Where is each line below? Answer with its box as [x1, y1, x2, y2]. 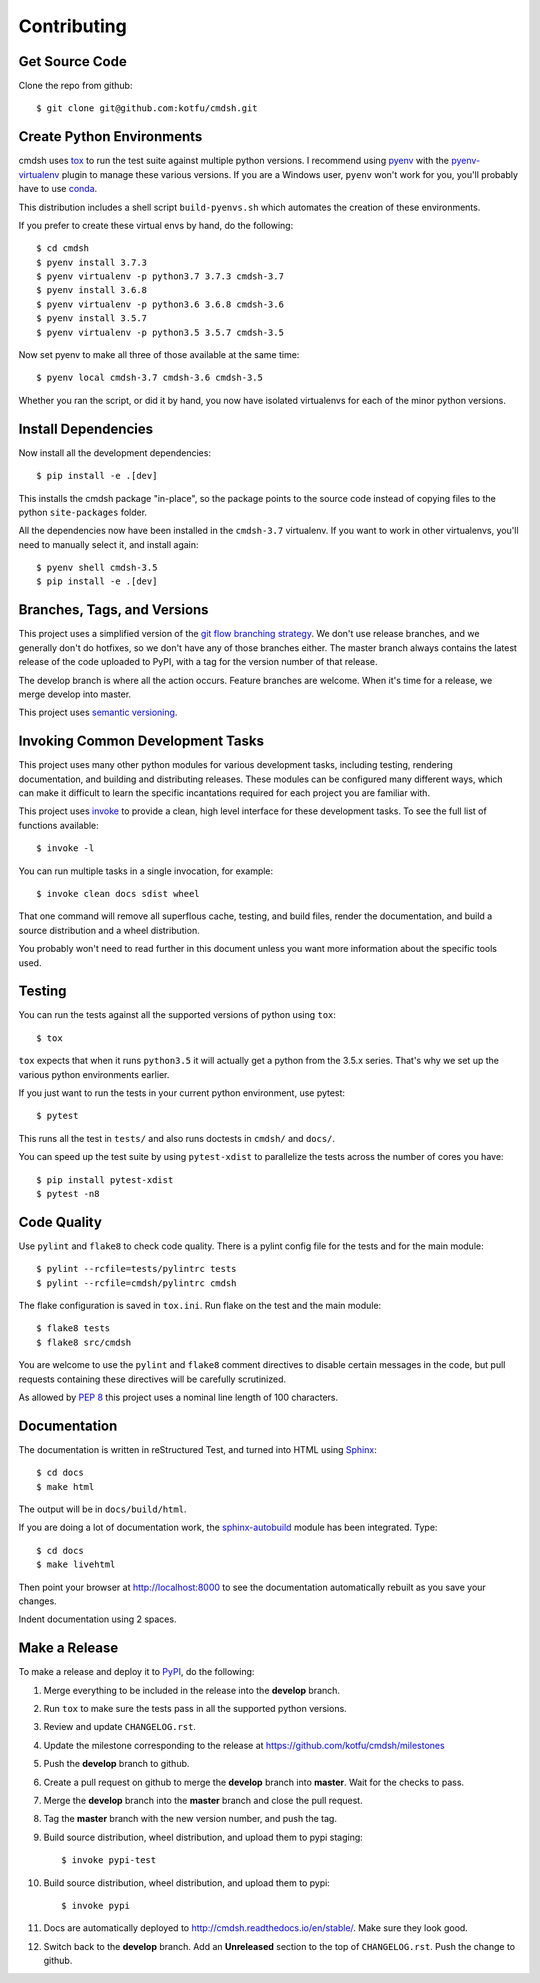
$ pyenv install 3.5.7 [36, 313, 148, 324]
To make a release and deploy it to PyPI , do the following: [18, 1666, 255, 1678]
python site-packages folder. [18, 506, 148, 518]
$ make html [36, 1481, 95, 1492]
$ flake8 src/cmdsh [36, 1336, 132, 1348]
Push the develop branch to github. [43, 1758, 190, 1770]
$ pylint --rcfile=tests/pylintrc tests [36, 1263, 237, 1275]
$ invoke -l [36, 843, 95, 854]
